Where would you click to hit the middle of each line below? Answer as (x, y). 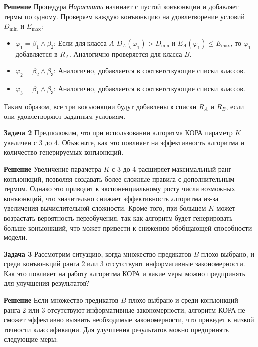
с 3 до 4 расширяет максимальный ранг (172, 169)
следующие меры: (31, 339)
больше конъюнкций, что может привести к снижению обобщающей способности (128, 227)
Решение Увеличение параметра (53, 169)
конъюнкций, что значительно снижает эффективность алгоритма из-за (111, 198)
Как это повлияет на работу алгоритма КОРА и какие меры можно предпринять (125, 273)
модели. (16, 237)
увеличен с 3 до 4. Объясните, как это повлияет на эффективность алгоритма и (124, 142)
